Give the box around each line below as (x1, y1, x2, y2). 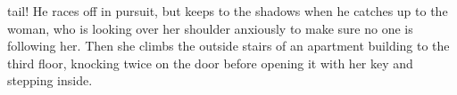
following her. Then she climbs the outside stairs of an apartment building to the (7, 36, 450, 55)
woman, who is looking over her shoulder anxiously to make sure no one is (7, 19, 413, 37)
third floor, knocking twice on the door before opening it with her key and (7, 53, 413, 72)
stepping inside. (7, 71, 93, 90)
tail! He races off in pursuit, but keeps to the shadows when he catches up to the (7, 2, 448, 20)
